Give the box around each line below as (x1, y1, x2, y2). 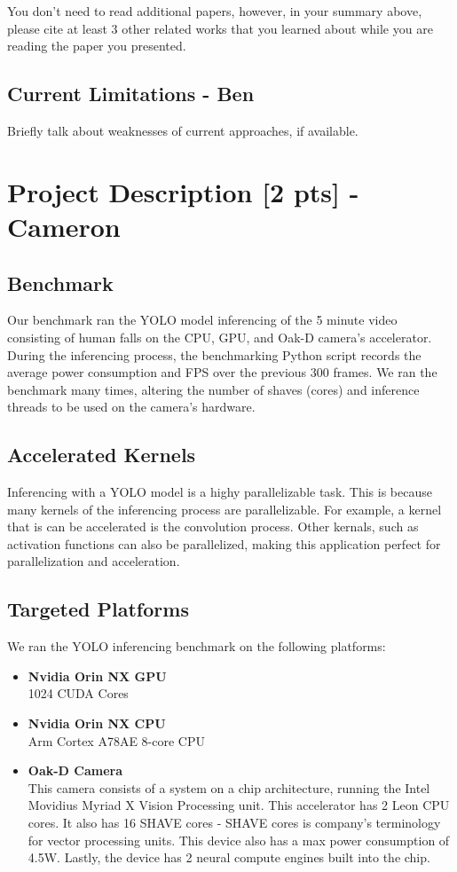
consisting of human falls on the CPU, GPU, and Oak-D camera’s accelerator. (7, 327, 432, 346)
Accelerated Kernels (7, 441, 196, 468)
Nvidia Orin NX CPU (28, 714, 166, 733)
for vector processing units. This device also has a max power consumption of (28, 830, 450, 849)
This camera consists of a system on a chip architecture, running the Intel (28, 778, 430, 797)
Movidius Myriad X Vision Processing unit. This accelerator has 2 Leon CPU (28, 796, 450, 814)
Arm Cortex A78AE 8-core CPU (28, 731, 206, 750)
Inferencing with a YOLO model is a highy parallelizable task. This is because (7, 483, 432, 501)
